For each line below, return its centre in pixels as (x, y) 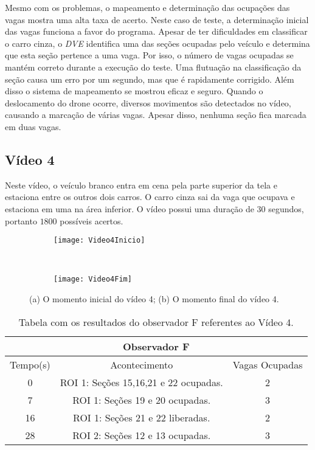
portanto (21, 220)
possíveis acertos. (92, 220)
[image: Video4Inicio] (99, 241)
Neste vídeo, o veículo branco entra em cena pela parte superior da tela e (141, 185)
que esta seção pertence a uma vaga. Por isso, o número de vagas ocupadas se (149, 55)
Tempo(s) (30, 364)
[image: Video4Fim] (93, 279)
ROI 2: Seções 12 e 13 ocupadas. (142, 435)
